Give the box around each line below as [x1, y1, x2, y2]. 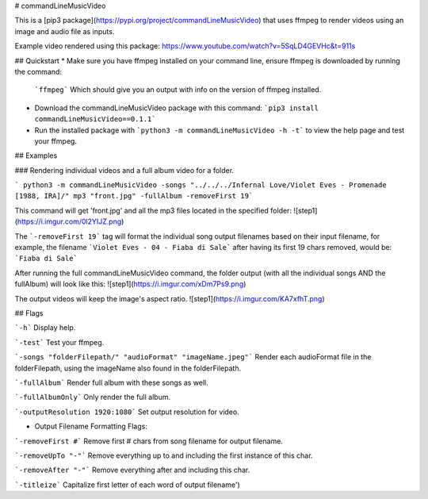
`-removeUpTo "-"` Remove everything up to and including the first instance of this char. [14, 451, 313, 460]
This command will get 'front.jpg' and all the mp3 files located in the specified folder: [14, 205, 292, 215]
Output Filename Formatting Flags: [34, 421, 148, 432]
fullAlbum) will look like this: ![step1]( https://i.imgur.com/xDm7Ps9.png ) [14, 279, 246, 289]
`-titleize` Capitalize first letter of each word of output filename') [14, 480, 241, 489]
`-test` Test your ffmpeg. [14, 337, 105, 347]
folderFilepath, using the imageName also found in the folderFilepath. [14, 363, 242, 373]
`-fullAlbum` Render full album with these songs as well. [14, 378, 209, 387]
